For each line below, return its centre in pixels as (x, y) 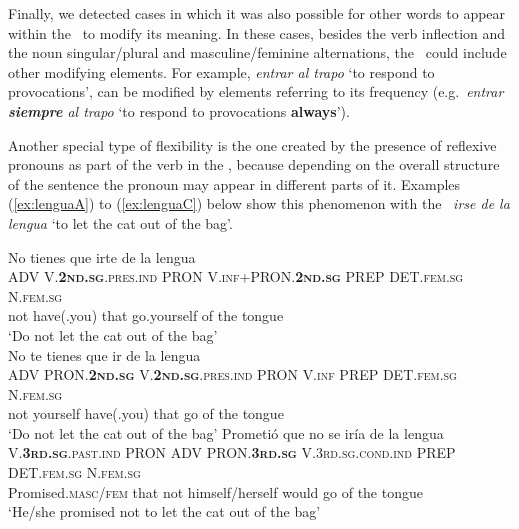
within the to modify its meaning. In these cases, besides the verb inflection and (257, 32)
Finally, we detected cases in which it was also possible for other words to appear (257, 13)
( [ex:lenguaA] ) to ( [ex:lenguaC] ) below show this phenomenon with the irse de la (259, 203)
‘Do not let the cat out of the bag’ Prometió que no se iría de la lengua (226, 432)
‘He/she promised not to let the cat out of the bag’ (164, 511)
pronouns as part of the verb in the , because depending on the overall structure (254, 164)
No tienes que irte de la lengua (102, 256)
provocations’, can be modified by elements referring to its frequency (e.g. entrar (256, 91)
